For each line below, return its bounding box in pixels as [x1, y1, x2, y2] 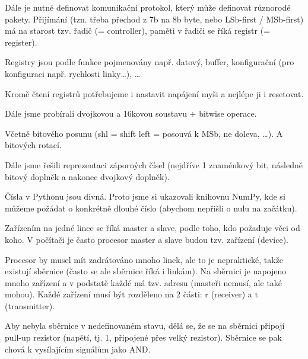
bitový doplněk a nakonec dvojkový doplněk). [5, 170, 170, 182]
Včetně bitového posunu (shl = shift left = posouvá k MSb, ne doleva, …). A [5, 127, 283, 139]
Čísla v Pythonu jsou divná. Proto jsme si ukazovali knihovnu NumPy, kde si [5, 190, 285, 203]
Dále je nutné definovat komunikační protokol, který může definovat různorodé [5, 1, 291, 13]
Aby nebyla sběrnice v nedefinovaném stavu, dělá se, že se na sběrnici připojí [5, 319, 285, 332]
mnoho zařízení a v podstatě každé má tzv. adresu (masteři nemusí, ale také [5, 276, 282, 289]
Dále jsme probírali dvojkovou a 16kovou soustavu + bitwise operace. [5, 107, 257, 120]
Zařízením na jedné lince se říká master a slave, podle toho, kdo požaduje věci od [5, 222, 300, 234]
